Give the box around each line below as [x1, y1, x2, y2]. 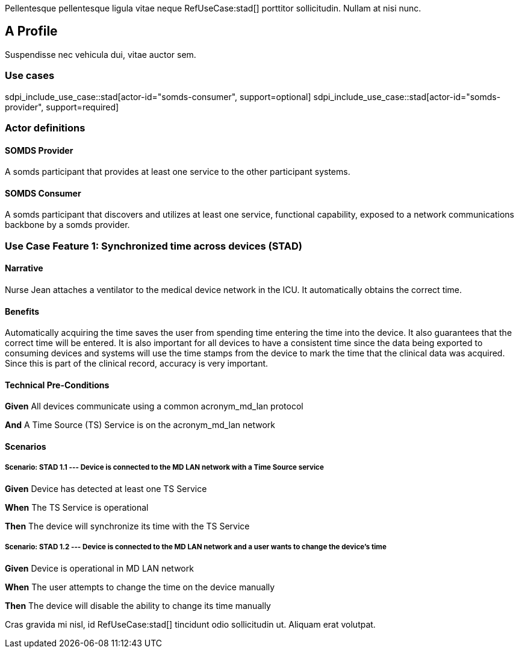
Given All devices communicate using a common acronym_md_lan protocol [5, 401, 303, 412]
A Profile [5, 24, 58, 39]
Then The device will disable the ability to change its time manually [5, 600, 271, 611]
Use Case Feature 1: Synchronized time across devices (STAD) [5, 239, 302, 252]
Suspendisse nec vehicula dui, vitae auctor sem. [5, 49, 196, 60]
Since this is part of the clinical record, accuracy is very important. [5, 358, 269, 369]
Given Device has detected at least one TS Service [5, 483, 207, 494]
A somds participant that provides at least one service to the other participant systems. [5, 166, 350, 177]
